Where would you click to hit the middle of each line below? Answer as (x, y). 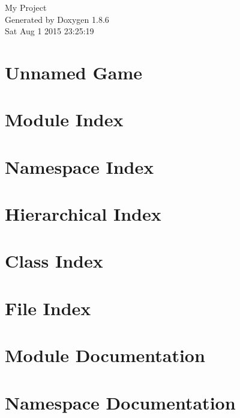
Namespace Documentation (120, 402)
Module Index (64, 119)
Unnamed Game (73, 72)
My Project (26, 7)
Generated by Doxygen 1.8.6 (57, 19)
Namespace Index (79, 166)
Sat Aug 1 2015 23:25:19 (49, 31)
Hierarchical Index (83, 214)
